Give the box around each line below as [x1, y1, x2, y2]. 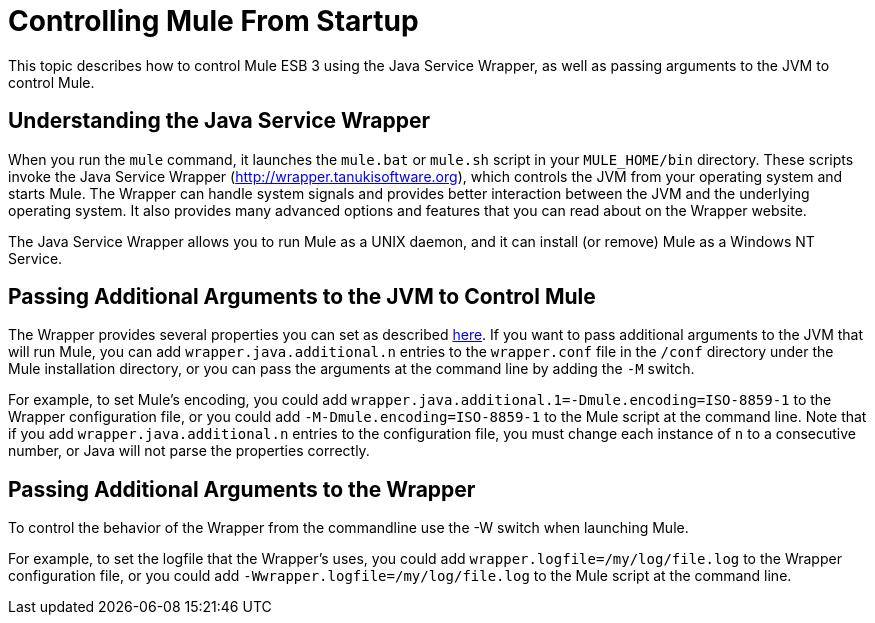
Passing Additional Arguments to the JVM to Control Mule [8, 284, 596, 310]
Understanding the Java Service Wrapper [8, 108, 431, 134]
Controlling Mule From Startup [8, 4, 419, 38]
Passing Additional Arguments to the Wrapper [8, 476, 476, 502]
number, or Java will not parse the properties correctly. [8, 442, 370, 460]
